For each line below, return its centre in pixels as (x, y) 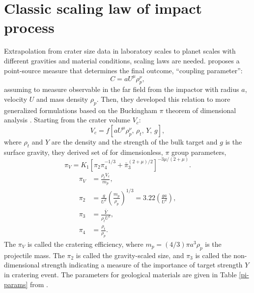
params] (16, 284)
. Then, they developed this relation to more (163, 99)
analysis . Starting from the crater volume (67, 120)
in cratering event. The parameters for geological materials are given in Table (120, 274)
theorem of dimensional (201, 110)
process (29, 27)
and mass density (62, 99)
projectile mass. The (34, 255)
